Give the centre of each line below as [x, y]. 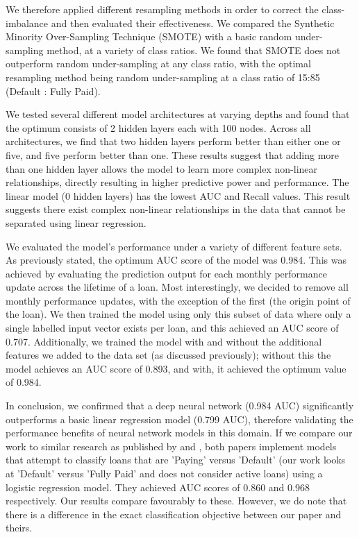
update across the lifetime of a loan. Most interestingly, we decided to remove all [177, 287]
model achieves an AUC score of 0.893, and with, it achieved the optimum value [176, 368]
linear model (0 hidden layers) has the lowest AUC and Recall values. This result [178, 195]
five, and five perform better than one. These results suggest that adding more [173, 154]
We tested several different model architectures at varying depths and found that [178, 114]
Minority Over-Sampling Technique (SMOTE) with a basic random [149, 36]
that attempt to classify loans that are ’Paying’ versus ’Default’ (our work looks [176, 460]
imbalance [27, 23]
